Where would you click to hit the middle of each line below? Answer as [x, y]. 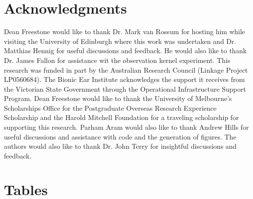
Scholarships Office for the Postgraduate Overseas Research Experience [110, 108]
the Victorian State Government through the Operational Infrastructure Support [125, 89]
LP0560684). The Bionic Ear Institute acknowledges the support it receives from [125, 79]
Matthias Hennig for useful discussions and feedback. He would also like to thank [125, 50]
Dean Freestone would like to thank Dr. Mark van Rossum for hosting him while [125, 31]
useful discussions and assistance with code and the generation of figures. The [120, 136]
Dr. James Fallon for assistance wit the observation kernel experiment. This [117, 60]
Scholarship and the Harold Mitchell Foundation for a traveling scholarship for [121, 117]
